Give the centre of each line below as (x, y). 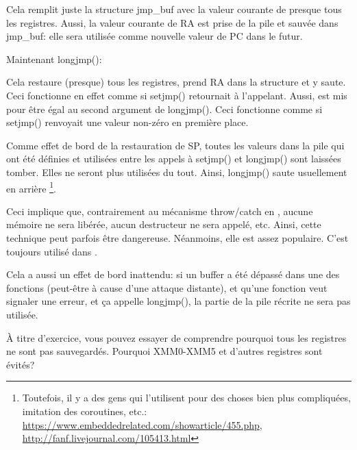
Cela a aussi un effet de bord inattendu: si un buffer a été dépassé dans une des (173, 274)
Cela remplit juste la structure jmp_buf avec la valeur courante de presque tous (174, 9)
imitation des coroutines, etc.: (85, 411)
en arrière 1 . (31, 187)
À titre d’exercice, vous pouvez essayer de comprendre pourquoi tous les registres (176, 337)
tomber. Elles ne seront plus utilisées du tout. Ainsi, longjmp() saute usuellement (177, 172)
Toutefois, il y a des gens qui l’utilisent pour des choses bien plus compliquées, (186, 398)
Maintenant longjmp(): (54, 59)
